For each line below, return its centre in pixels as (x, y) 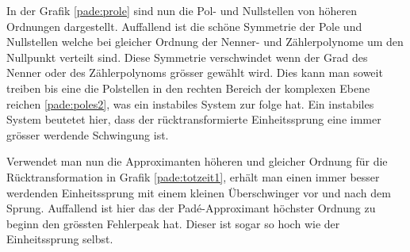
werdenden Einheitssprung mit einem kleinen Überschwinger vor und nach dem (199, 192)
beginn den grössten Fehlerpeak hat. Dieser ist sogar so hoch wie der (173, 223)
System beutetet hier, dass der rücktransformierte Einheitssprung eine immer (194, 119)
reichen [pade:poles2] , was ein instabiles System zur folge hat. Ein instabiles (190, 103)
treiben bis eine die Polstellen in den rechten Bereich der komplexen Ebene (188, 88)
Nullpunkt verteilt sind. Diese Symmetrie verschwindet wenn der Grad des (187, 57)
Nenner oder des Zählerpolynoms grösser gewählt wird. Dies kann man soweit (195, 73)
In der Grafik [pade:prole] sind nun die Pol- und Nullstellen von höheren (182, 10)
